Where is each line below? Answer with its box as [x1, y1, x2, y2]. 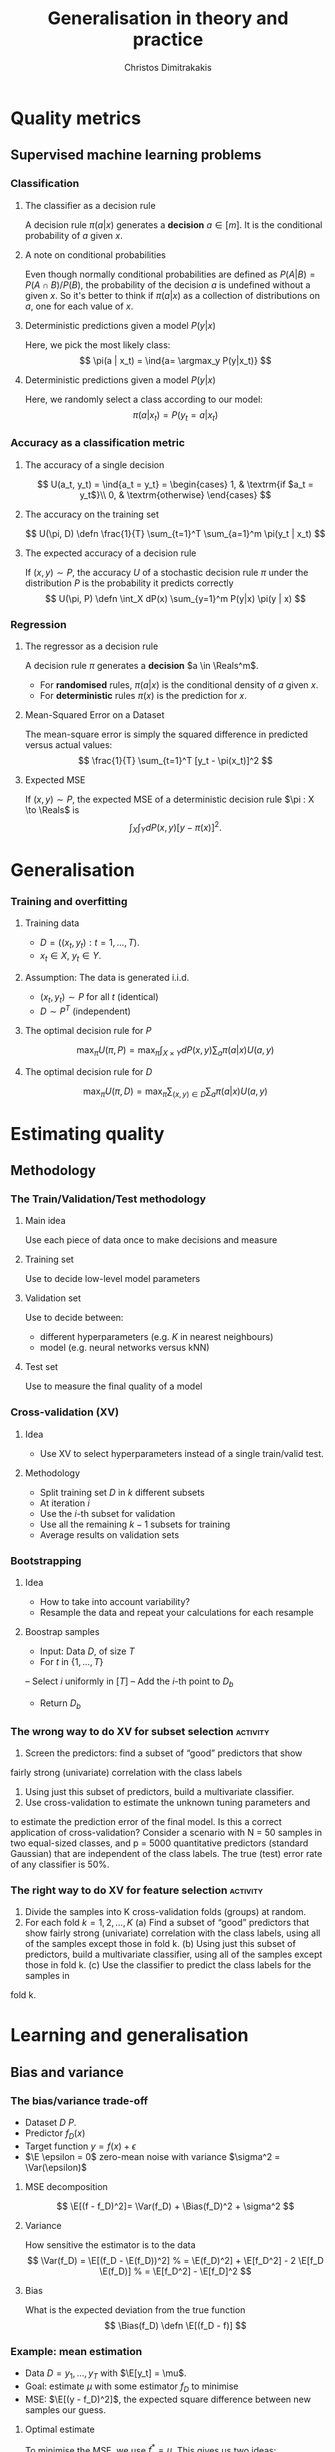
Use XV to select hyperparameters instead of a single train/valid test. [39, 1447, 325, 1459]
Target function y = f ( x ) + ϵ [24, 2140, 137, 2152]
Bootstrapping [10, 1553, 82, 1567]
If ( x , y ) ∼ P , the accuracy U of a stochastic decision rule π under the [24, 566, 309, 578]
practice [132, 28, 204, 51]
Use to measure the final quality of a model [24, 1380, 203, 1392]
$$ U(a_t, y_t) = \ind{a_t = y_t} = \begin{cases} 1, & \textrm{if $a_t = [36, 478, 315, 490]
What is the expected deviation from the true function [24, 2303, 246, 2316]
